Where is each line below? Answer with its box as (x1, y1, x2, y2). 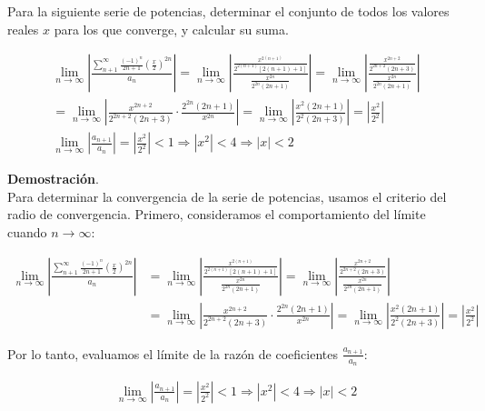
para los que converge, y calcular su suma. (54, 19, 289, 38)
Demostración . (7, 169, 99, 188)
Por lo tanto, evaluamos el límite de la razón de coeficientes (7, 344, 338, 363)
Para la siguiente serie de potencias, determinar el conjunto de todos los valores (7, 2, 450, 20)
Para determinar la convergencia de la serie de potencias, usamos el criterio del (7, 186, 447, 205)
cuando (7, 223, 47, 242)
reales (7, 19, 39, 38)
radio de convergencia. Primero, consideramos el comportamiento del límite (7, 205, 426, 224)
